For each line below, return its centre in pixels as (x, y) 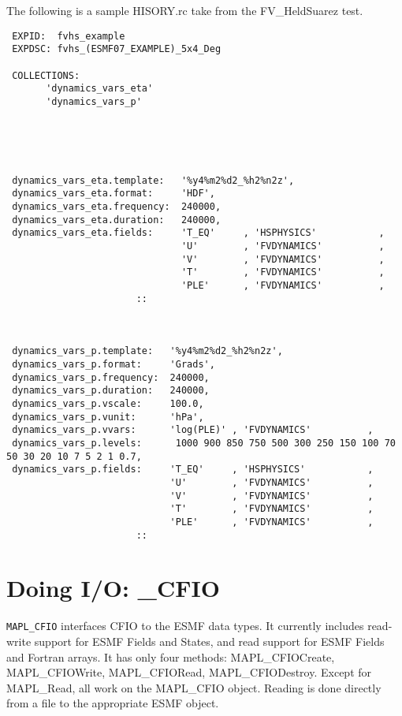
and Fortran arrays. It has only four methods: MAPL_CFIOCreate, (171, 656)
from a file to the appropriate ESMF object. (113, 703)
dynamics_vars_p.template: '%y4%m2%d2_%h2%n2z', (147, 351)
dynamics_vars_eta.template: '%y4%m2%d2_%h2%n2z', (153, 180)
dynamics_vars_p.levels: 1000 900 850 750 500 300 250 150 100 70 (204, 443)
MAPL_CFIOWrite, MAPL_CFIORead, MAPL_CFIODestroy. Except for (189, 672)
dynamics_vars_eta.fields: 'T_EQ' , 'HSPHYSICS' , (198, 233)
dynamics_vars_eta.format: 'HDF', (114, 194)
